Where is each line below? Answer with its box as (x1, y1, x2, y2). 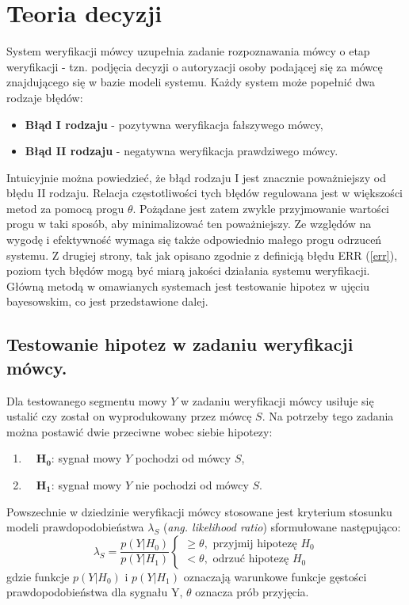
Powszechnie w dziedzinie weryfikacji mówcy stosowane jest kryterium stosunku (6, 503, 392, 519)
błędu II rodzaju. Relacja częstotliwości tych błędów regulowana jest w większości (6, 185, 403, 201)
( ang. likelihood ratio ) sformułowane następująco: (162, 519, 401, 535)
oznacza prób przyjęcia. (195, 584, 309, 600)
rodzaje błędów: (6, 89, 83, 105)
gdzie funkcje (6, 568, 70, 584)
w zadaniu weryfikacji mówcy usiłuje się (180, 392, 374, 409)
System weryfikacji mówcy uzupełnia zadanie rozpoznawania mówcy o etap (6, 43, 370, 59)
